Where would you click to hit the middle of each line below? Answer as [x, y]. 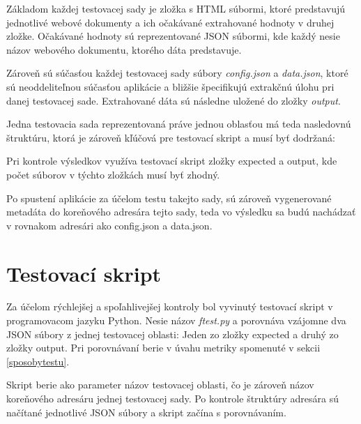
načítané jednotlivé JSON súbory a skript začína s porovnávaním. [146, 412]
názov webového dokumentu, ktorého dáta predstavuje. [124, 49]
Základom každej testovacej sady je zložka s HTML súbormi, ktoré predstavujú [176, 8]
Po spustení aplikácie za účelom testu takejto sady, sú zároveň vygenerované [169, 198]
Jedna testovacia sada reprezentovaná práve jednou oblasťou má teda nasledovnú [179, 124]
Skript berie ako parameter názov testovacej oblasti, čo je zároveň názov [160, 385]
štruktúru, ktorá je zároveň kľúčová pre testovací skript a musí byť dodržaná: [171, 137]
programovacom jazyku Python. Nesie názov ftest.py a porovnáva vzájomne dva [176, 320]
